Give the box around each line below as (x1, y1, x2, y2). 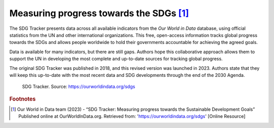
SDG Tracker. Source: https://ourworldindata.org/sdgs (22, 83, 135, 90)
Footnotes (9, 95, 36, 102)
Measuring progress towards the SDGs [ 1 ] (9, 8, 189, 19)
